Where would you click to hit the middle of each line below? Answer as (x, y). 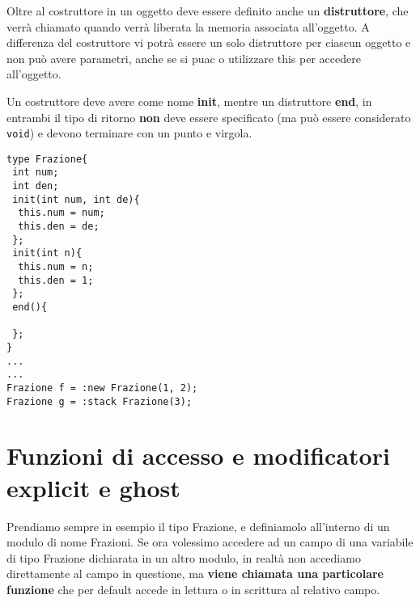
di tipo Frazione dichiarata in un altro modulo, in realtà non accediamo (184, 557)
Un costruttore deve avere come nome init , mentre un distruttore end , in (189, 101)
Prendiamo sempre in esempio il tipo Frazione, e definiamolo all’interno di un (198, 526)
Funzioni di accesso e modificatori (198, 455)
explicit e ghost (93, 487)
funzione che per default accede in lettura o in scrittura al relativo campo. (193, 589)
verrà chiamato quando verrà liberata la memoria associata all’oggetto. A (188, 26)
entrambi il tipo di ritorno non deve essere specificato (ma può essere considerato (209, 117)
